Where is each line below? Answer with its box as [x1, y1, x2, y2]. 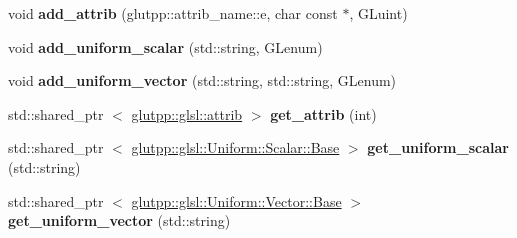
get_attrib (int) [270, 103, 377, 124]
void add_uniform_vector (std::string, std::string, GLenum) [8, 70, 397, 91]
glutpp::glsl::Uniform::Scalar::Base [131, 137, 340, 158]
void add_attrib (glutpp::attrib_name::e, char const [8, 3, 338, 23]
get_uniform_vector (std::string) [8, 210, 231, 231]
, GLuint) [349, 3, 408, 23]
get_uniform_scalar [367, 137, 509, 158]
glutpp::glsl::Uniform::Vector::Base [131, 190, 342, 211]
